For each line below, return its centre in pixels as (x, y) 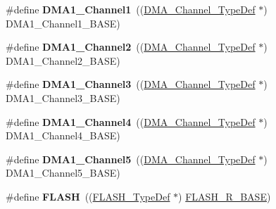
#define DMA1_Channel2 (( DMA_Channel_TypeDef (131, 47)
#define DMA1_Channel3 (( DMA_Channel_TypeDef (131, 84)
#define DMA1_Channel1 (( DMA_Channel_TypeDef (131, 9)
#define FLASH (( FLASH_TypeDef (88, 196)
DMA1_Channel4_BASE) (63, 135)
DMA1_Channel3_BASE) (63, 97)
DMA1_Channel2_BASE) (63, 60)
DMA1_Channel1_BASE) (63, 23)
